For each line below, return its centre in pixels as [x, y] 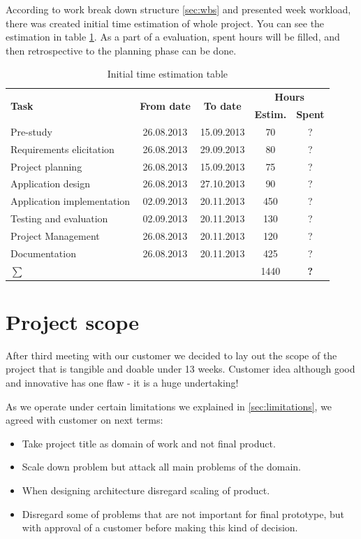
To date [222, 105]
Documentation [43, 253]
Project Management [55, 235]
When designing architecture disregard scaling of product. [146, 490]
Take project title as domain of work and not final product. [149, 443]
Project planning [46, 166]
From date [165, 105]
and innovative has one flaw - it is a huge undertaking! [122, 383]
